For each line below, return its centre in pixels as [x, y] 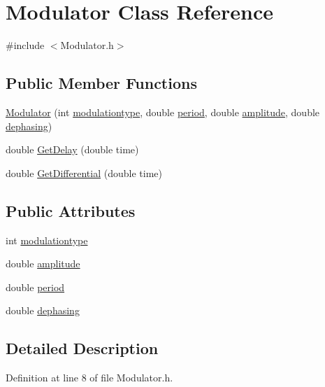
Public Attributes [71, 210]
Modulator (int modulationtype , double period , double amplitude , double [163, 112]
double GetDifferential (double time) [84, 173]
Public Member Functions [101, 83]
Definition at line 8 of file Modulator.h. [89, 378]
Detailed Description [82, 348]
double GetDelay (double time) [72, 149]
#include [25, 45]
